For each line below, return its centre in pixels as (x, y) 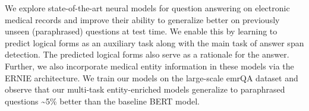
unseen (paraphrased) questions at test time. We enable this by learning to (141, 31)
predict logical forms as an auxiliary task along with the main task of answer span (154, 42)
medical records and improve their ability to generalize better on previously (142, 19)
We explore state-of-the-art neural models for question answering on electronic (147, 8)
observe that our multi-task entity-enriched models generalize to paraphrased (145, 89)
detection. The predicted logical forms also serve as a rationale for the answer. (147, 54)
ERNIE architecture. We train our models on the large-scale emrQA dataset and (152, 77)
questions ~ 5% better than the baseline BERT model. (102, 101)
